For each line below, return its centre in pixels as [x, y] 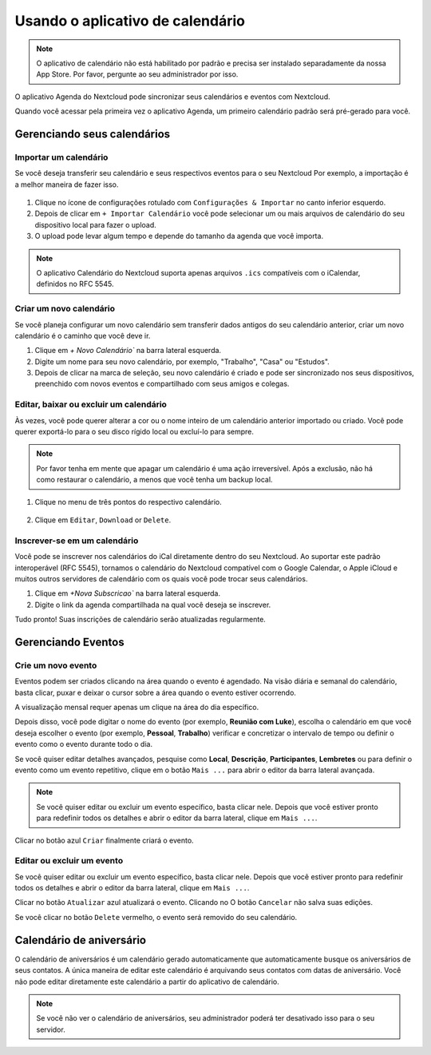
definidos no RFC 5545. [75, 284]
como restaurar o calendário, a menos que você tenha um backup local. [154, 480]
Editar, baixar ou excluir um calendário [91, 405]
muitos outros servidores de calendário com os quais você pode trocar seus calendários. [161, 578]
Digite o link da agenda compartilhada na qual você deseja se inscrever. [153, 605]
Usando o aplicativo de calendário [130, 21]
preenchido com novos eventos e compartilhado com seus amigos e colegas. [162, 384]
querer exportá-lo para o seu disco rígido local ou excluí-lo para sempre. [134, 432]
